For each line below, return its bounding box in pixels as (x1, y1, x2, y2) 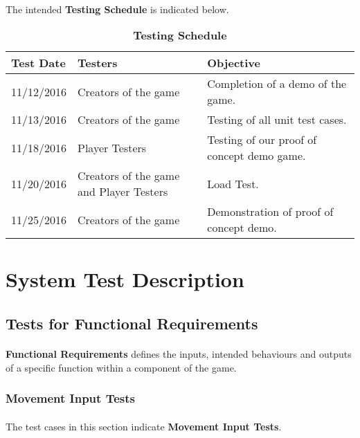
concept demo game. (207, 147, 306, 164)
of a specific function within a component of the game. (6, 360, 237, 374)
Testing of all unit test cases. (207, 111, 347, 128)
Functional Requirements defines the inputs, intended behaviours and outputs (6, 346, 352, 361)
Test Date (11, 55, 66, 71)
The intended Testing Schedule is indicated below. (6, 1, 229, 16)
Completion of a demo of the (207, 75, 347, 92)
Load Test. (207, 175, 259, 192)
